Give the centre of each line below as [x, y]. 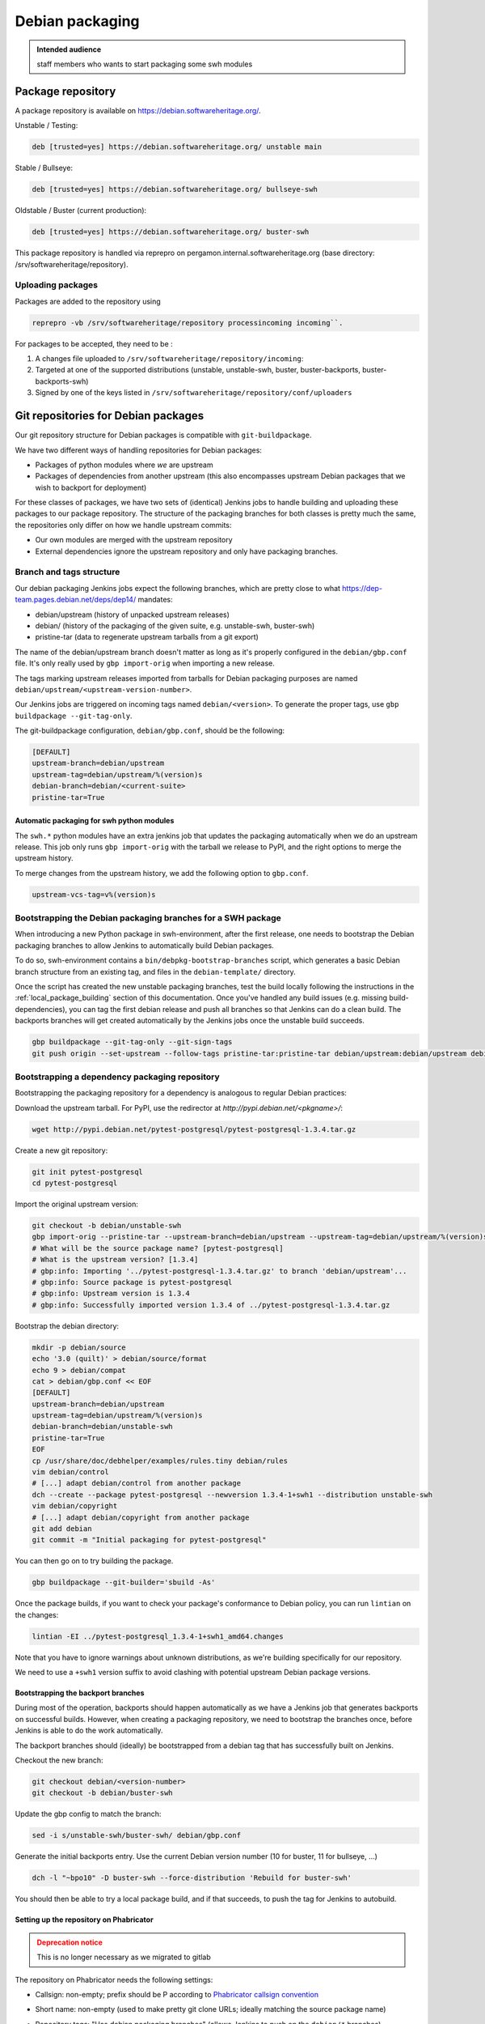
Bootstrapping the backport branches [80, 1693]
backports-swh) [62, 381]
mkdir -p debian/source [79, 1347]
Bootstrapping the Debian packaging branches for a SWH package [148, 918]
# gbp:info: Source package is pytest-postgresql [132, 1282]
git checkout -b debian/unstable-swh [107, 1226]
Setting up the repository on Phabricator [84, 1920]
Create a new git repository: [61, 1150]
